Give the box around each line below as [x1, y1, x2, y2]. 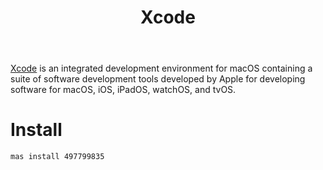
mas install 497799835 [10, 152, 105, 162]
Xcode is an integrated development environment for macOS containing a [10, 62, 313, 75]
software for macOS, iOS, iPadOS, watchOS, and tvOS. [10, 84, 237, 96]
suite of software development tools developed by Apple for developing [10, 73, 306, 85]
